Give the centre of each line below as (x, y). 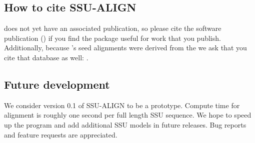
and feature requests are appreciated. (61, 134)
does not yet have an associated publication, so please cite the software (113, 28)
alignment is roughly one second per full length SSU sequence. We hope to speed (128, 115)
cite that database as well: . (46, 57)
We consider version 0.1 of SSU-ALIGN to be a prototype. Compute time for (122, 105)
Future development (57, 84)
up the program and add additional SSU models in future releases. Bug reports (125, 124)
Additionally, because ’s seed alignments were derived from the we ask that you (125, 48)
